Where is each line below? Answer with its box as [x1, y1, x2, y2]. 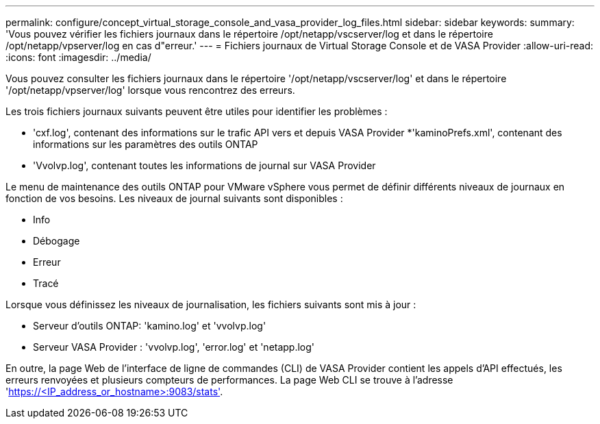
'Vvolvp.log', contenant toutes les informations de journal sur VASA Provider [33, 160, 376, 171]
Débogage [33, 235, 80, 247]
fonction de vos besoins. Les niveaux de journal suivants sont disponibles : [5, 192, 343, 204]
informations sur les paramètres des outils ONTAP [33, 138, 258, 150]
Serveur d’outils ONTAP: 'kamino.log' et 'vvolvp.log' [33, 320, 266, 332]
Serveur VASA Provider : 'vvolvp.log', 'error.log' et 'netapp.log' [33, 341, 315, 353]
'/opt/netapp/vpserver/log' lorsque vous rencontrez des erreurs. [5, 84, 295, 96]
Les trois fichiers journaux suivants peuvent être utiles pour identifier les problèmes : [5, 105, 388, 117]
